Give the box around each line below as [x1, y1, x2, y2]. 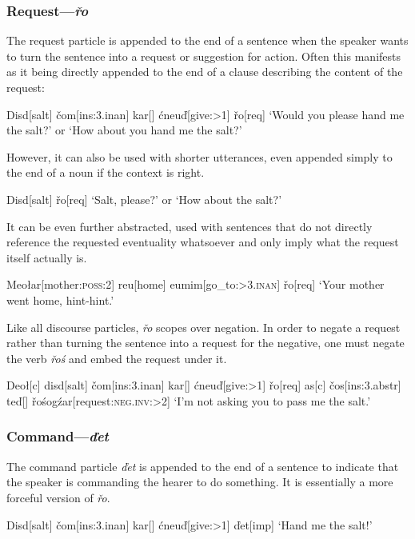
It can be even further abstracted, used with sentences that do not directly [6, 218, 373, 234]
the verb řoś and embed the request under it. [6, 349, 227, 366]
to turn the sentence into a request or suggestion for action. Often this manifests [6, 47, 401, 64]
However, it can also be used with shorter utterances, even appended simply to [6, 148, 393, 165]
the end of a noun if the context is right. [6, 164, 205, 181]
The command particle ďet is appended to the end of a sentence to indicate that [6, 457, 399, 474]
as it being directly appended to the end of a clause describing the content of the [6, 63, 403, 80]
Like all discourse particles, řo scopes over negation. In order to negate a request [6, 318, 401, 335]
